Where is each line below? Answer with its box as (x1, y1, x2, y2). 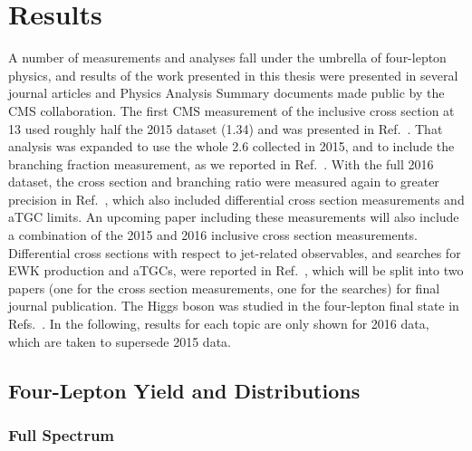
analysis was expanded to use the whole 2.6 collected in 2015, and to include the (8, 137, 455, 156)
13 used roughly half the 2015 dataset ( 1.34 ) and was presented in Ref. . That (8, 119, 443, 138)
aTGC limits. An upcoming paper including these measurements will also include (8, 207, 459, 226)
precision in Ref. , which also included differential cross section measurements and (8, 189, 465, 208)
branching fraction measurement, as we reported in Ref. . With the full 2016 (8, 154, 434, 173)
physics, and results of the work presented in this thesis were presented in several (8, 65, 458, 84)
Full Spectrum (8, 423, 115, 446)
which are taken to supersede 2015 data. (8, 331, 231, 350)
